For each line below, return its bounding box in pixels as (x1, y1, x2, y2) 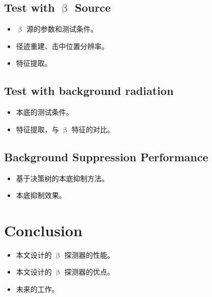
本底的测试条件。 (16, 107, 73, 117)
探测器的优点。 (64, 266, 114, 277)
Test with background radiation (4, 83, 174, 98)
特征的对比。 (71, 123, 114, 134)
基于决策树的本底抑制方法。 (16, 172, 109, 183)
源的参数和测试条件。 (26, 23, 98, 34)
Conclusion (4, 219, 83, 240)
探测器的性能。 (64, 249, 114, 260)
